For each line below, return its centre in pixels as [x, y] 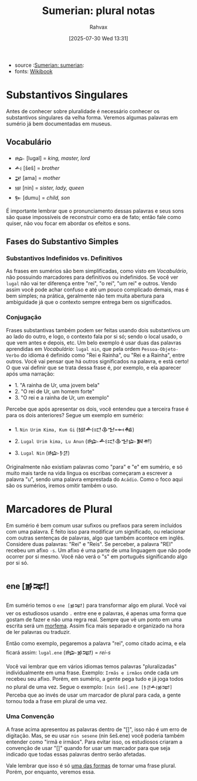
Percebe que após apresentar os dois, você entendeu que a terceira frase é [97, 409]
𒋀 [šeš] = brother [37, 168]
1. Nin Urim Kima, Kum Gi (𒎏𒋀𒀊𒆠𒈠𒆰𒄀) [74, 429]
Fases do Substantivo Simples [62, 242]
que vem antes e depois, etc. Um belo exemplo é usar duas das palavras [94, 342]
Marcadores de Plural [59, 509]
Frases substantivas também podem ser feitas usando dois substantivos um [98, 330]
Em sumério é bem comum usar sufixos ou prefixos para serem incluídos [94, 525]
